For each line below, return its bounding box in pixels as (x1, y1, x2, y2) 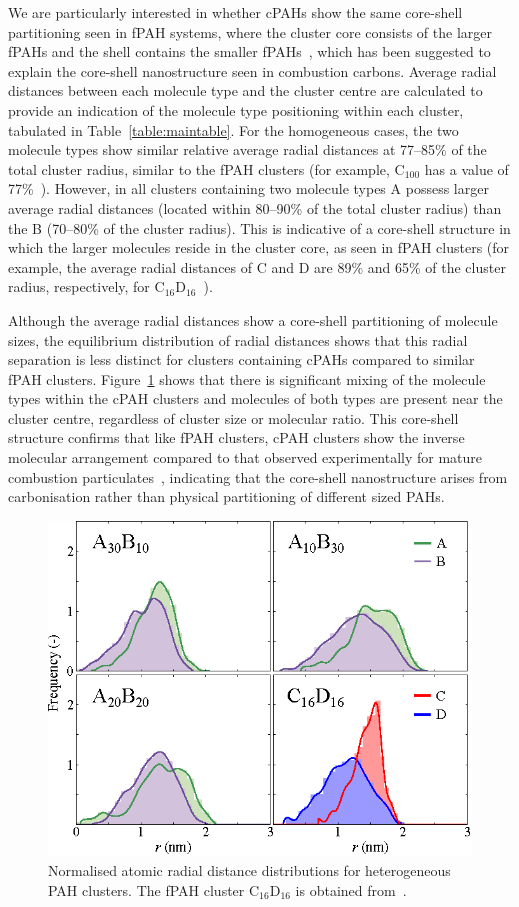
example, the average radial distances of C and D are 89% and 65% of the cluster (8, 256, 506, 277)
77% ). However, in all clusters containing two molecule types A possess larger (8, 178, 489, 199)
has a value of (424, 158, 509, 179)
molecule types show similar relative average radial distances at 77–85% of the (8, 139, 487, 160)
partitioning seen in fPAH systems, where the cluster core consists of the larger (8, 21, 493, 42)
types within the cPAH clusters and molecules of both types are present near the (8, 388, 503, 409)
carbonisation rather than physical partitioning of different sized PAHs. (8, 486, 445, 507)
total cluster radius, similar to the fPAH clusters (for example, (8, 158, 390, 179)
